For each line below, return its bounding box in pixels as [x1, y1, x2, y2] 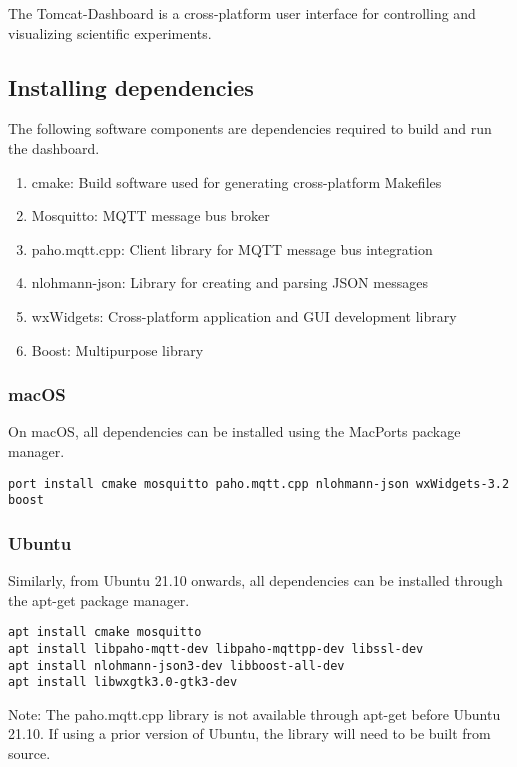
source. [8, 743, 51, 764]
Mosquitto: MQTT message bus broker [31, 205, 270, 226]
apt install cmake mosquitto [8, 625, 202, 640]
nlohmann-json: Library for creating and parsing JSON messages [31, 272, 428, 293]
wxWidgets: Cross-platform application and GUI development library [31, 305, 457, 326]
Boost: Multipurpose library [31, 339, 204, 360]
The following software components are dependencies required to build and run [8, 118, 492, 139]
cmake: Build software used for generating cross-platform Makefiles [31, 171, 442, 192]
